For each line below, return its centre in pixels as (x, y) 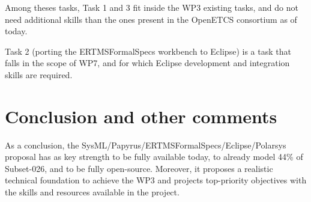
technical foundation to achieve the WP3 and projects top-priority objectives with (156, 180)
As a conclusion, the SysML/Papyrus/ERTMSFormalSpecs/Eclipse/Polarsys (146, 145)
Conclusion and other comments (141, 116)
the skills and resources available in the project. (92, 192)
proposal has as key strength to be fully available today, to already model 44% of (154, 157)
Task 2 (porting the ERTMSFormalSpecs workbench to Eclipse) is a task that (148, 51)
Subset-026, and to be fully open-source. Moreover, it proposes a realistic (139, 168)
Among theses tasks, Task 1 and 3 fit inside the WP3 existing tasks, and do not (152, 7)
